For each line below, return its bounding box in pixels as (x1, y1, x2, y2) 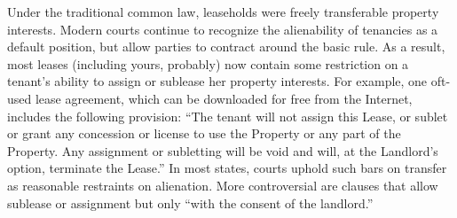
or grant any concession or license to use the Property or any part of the (7, 124, 401, 143)
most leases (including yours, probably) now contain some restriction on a (7, 54, 409, 73)
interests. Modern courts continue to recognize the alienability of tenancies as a (7, 19, 438, 38)
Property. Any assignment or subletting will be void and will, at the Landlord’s (7, 141, 438, 160)
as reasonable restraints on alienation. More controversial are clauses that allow (7, 175, 438, 194)
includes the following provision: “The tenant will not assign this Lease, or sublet (7, 106, 448, 125)
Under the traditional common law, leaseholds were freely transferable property (7, 3, 439, 20)
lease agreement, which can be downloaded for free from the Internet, (35, 89, 413, 107)
